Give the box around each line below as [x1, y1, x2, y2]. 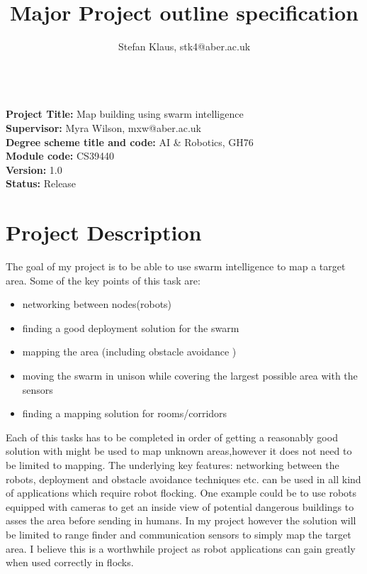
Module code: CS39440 [6, 148, 114, 163]
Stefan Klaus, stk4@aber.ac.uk [118, 39, 251, 54]
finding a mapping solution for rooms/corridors [22, 406, 227, 421]
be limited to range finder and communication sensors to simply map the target [6, 526, 351, 541]
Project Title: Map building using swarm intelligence [6, 106, 244, 121]
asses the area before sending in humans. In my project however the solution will [6, 513, 356, 528]
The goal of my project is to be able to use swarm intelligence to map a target [6, 259, 346, 273]
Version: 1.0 [6, 162, 62, 177]
